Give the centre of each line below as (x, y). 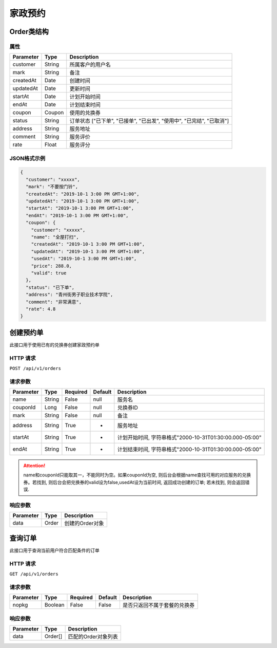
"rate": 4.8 (41, 309)
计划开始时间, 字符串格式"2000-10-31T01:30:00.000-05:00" (189, 438)
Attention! (34, 466)
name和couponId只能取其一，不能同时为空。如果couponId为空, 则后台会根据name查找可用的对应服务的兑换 (137, 475)
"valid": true (49, 273)
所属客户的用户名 (90, 65)
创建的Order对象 (84, 523)
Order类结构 (29, 32)
